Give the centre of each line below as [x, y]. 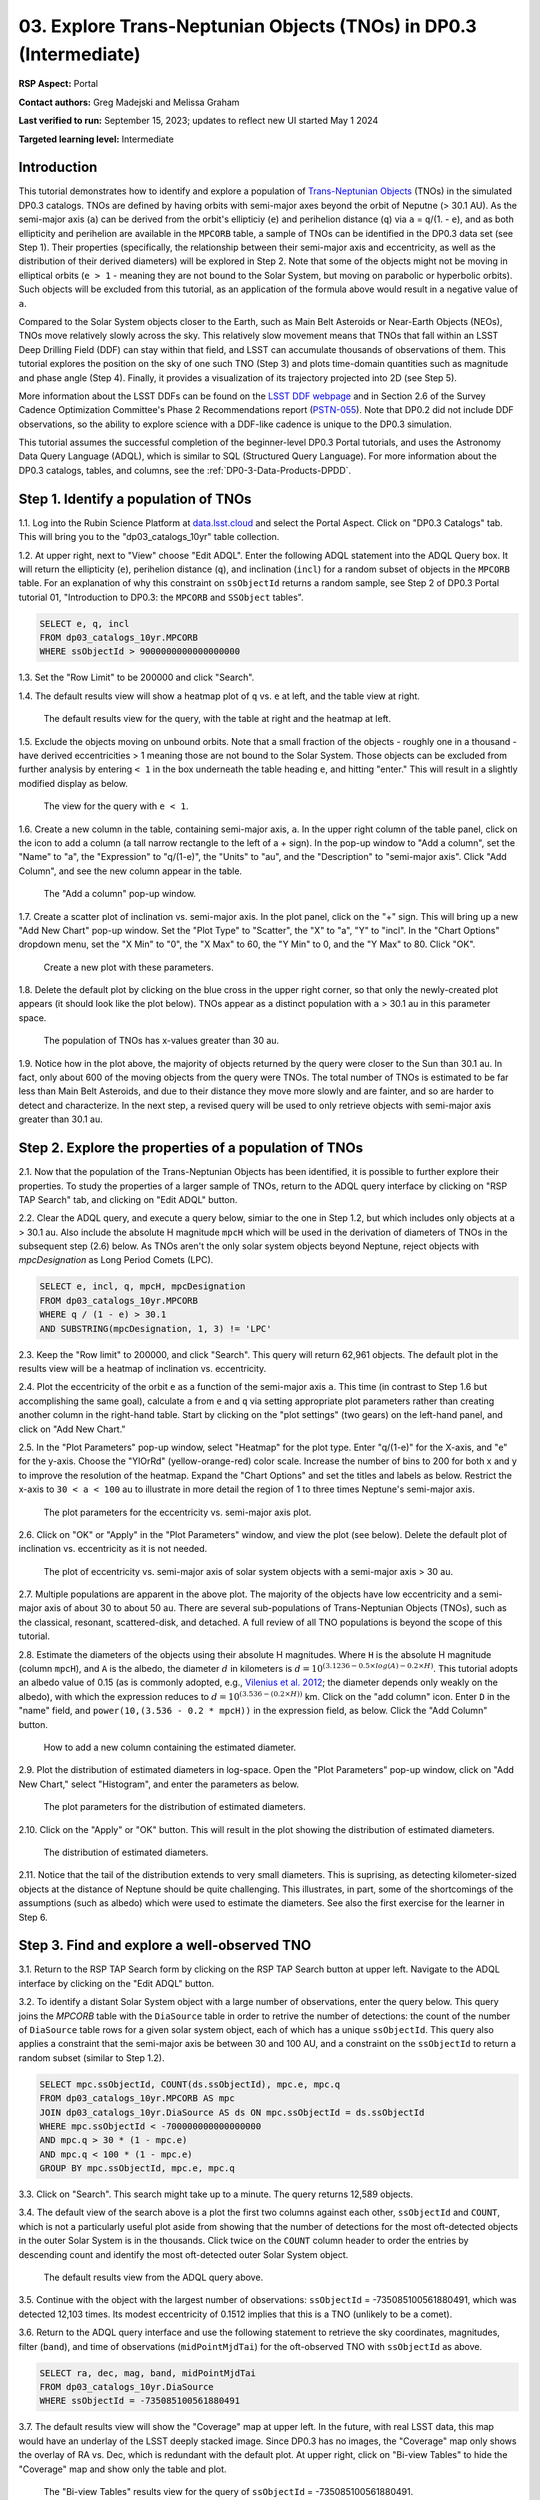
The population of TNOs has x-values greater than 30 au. [161, 1041]
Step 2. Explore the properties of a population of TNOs [191, 1148]
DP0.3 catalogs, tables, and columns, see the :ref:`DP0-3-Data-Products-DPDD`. [185, 470]
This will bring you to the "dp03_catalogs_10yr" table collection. [149, 537]
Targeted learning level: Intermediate [96, 139]
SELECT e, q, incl [84, 623]
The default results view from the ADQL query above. [153, 2277]
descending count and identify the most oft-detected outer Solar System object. [183, 2254]
